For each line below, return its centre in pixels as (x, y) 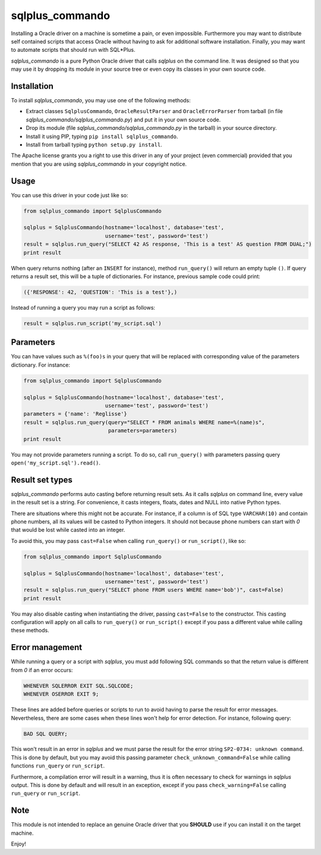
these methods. (30, 631)
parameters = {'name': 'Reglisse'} (75, 414)
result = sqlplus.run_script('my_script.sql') (92, 323)
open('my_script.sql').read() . (56, 463)
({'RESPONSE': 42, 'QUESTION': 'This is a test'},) (100, 292)
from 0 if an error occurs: (42, 670)
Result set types (42, 480)
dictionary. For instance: (41, 365)
